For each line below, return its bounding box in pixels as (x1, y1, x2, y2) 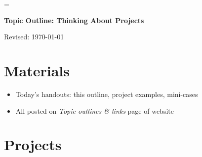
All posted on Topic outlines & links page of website (15, 105, 174, 116)
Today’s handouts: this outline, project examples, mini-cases (15, 89, 198, 99)
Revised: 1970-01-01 (4, 31, 64, 42)
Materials (4, 60, 70, 80)
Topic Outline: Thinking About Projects (4, 15, 144, 25)
